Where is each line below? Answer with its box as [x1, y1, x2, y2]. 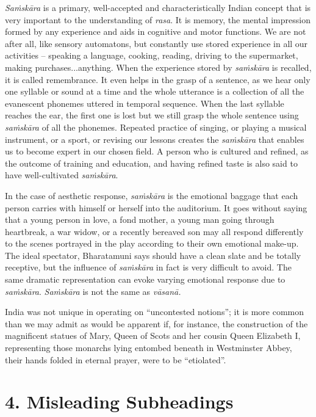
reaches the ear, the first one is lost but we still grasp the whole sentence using [5, 109, 299, 121]
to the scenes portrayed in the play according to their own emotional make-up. [5, 237, 299, 250]
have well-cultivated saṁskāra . [5, 169, 118, 181]
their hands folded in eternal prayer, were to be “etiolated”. [5, 353, 226, 366]
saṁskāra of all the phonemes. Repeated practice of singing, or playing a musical [5, 120, 307, 133]
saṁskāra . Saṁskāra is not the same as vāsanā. [5, 285, 181, 297]
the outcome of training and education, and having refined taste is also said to [5, 156, 298, 169]
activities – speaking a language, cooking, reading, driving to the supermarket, [5, 49, 298, 62]
